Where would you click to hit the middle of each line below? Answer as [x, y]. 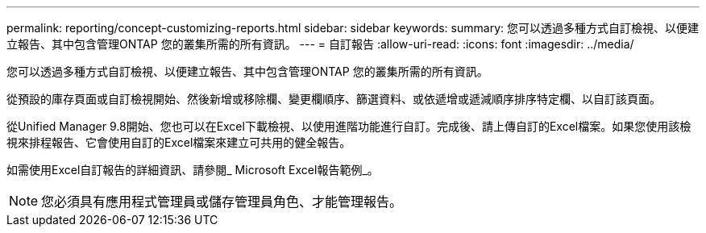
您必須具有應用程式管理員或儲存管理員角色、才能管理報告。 [222, 202]
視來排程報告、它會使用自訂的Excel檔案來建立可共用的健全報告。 [179, 142]
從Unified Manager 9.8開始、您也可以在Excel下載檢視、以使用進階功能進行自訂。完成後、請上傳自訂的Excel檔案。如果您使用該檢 [349, 126]
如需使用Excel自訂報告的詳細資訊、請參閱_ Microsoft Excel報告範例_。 [193, 170]
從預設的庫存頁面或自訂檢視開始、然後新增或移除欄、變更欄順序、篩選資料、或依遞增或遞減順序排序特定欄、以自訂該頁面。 [334, 99]
